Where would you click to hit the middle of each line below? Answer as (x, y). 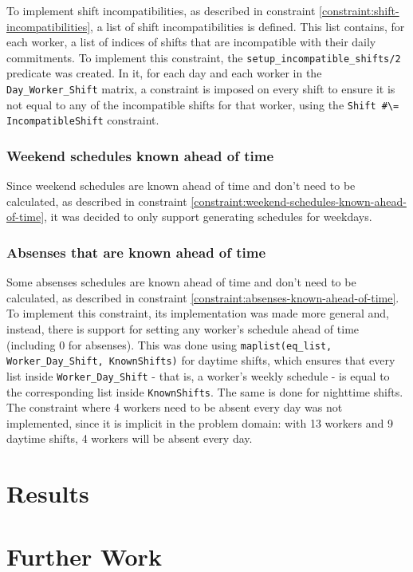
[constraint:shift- (359, 10)
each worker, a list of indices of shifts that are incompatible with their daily (191, 42)
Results (48, 493)
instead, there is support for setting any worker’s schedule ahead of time (183, 329)
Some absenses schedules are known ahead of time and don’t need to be (181, 282)
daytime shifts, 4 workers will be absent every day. (130, 438)
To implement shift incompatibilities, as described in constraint (161, 10)
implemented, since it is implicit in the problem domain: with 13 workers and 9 (200, 422)
